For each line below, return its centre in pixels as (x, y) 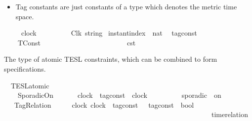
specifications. (25, 68)
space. (25, 16)
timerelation (230, 114)
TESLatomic (30, 85)
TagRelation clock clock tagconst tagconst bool (104, 104)
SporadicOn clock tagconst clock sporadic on (119, 95)
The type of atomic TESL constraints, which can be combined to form (111, 59)
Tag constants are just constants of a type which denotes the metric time (126, 6)
